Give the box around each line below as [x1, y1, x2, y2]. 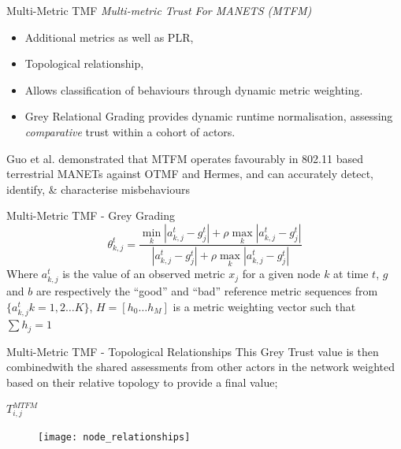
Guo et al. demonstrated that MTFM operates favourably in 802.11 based [6, 150, 363, 166]
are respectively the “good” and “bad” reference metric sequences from [35, 283, 378, 299]
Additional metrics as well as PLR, [24, 28, 194, 45]
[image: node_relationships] [38, 432, 191, 443]
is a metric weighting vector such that [173, 299, 356, 314]
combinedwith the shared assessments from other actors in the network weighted [6, 358, 395, 375]
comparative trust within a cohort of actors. [24, 123, 236, 139]
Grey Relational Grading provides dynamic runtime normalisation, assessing [24, 108, 393, 124]
